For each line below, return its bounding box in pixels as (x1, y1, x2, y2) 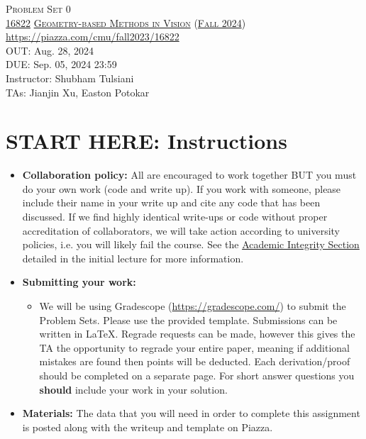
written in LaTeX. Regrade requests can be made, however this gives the (39, 326, 355, 341)
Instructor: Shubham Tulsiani (6, 70, 134, 85)
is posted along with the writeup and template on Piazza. (22, 419, 273, 434)
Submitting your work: (22, 274, 136, 289)
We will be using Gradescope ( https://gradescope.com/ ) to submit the (39, 299, 346, 313)
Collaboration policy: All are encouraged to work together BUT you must (22, 167, 357, 182)
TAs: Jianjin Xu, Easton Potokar (6, 84, 150, 99)
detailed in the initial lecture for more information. (22, 250, 244, 265)
